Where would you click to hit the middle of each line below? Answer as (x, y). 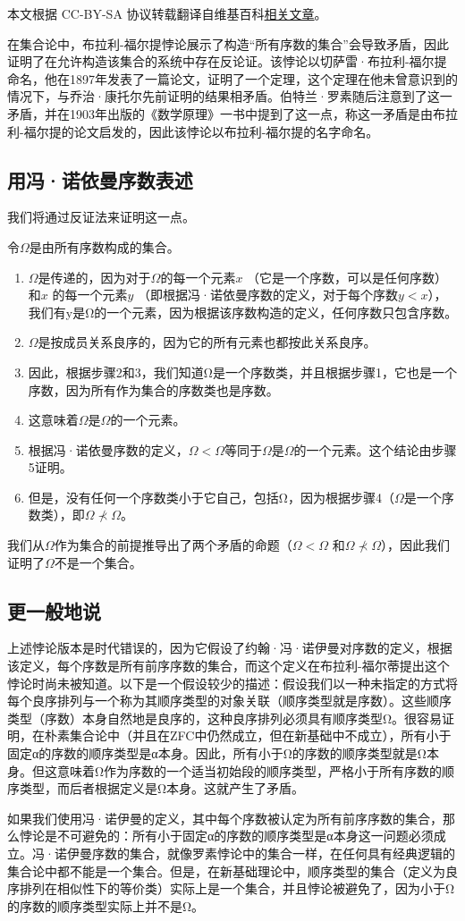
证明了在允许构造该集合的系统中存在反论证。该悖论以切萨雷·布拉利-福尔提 (227, 61)
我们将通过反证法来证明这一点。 (101, 217)
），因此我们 (416, 545)
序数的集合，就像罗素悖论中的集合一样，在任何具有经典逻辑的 (273, 853)
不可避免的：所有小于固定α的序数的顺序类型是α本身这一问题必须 (245, 836)
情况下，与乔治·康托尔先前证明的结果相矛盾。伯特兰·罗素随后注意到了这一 (230, 96)
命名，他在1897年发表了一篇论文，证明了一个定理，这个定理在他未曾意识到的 (232, 78)
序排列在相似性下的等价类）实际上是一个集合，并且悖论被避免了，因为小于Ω (231, 888)
